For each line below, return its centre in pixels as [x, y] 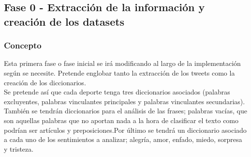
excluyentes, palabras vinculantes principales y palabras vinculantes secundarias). [125, 101]
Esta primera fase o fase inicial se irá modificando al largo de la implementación [122, 63]
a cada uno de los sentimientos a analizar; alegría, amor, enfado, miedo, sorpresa [123, 139]
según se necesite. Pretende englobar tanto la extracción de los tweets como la [119, 72]
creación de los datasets [64, 21]
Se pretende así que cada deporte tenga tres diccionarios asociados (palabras [117, 92]
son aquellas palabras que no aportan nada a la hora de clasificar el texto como [121, 120]
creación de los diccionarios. [45, 82]
